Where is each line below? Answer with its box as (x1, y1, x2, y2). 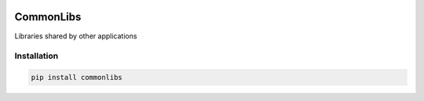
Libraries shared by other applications (14, 31, 137, 41)
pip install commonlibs (31, 73, 123, 82)
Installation (14, 51, 59, 62)
